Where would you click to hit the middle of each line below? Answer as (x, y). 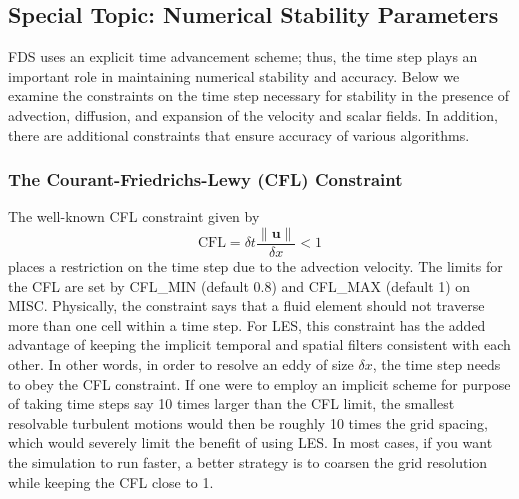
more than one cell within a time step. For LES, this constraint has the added (247, 324)
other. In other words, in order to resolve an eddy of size (181, 364)
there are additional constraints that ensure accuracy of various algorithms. (239, 134)
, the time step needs (436, 364)
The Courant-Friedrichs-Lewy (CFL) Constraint (205, 179)
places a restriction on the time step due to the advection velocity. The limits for (255, 266)
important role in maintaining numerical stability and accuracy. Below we (234, 75)
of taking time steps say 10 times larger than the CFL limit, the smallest (231, 403)
